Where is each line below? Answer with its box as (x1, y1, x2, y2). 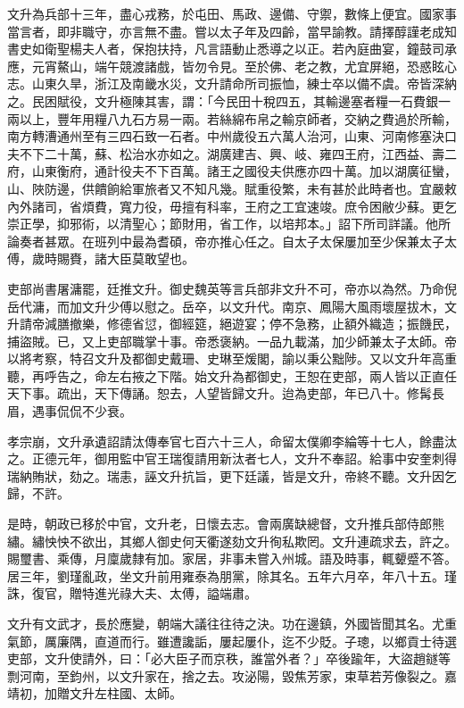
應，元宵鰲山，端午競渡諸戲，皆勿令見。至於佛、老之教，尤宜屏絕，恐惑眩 (7, 56, 444, 75)
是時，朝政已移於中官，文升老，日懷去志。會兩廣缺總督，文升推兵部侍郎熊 (7, 514, 444, 533)
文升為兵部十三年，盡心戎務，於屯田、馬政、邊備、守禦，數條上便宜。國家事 (7, 4, 457, 22)
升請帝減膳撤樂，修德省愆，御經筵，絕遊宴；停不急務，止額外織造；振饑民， (7, 314, 457, 333)
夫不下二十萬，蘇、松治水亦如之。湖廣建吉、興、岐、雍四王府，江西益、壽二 (7, 144, 457, 162)
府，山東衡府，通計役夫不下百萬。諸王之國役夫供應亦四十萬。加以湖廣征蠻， (7, 162, 457, 180)
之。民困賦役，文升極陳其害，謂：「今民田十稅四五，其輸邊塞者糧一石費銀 (7, 91, 438, 110)
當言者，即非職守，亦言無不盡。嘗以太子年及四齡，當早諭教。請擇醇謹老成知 (7, 21, 457, 40)
